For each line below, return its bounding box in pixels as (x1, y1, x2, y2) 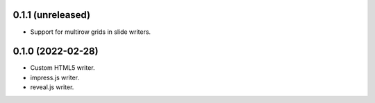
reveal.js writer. (30, 83, 74, 91)
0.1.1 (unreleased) (12, 9, 90, 21)
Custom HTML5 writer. (30, 64, 95, 72)
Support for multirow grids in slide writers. (30, 28, 151, 36)
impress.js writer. (30, 73, 80, 82)
